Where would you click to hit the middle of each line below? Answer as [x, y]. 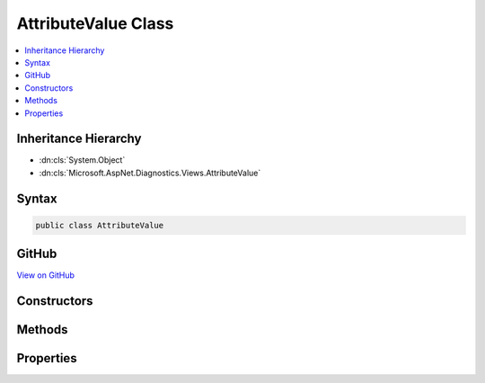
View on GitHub [46, 275]
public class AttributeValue [100, 225]
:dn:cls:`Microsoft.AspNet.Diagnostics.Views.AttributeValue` [150, 173]
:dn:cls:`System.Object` [82, 160]
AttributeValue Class [95, 23]
